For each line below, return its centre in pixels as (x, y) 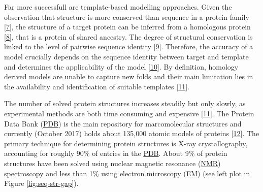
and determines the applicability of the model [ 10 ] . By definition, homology (121, 66)
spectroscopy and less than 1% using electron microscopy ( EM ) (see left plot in (127, 173)
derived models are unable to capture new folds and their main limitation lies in (129, 76)
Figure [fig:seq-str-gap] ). (41, 183)
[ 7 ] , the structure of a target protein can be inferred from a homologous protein (127, 27)
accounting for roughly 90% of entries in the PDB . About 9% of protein (116, 153)
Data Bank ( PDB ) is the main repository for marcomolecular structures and (123, 123)
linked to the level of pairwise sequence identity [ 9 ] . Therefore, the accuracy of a (129, 46)
